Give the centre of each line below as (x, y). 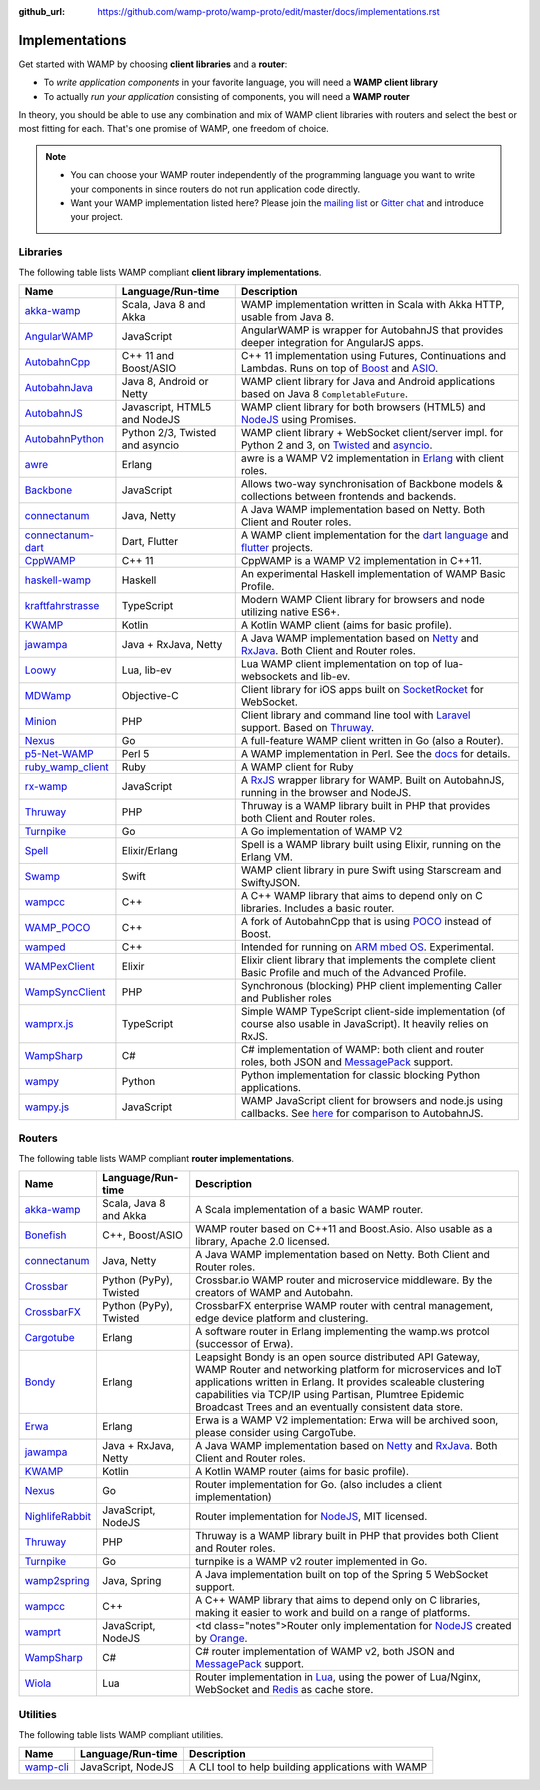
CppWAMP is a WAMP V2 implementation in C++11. (361, 560)
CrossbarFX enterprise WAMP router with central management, (344, 1306)
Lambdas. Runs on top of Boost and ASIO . (339, 368)
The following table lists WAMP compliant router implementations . (156, 1158)
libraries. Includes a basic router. (317, 908)
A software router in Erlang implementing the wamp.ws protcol (342, 1332)
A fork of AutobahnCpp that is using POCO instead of (366, 921)
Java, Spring (131, 1581)
